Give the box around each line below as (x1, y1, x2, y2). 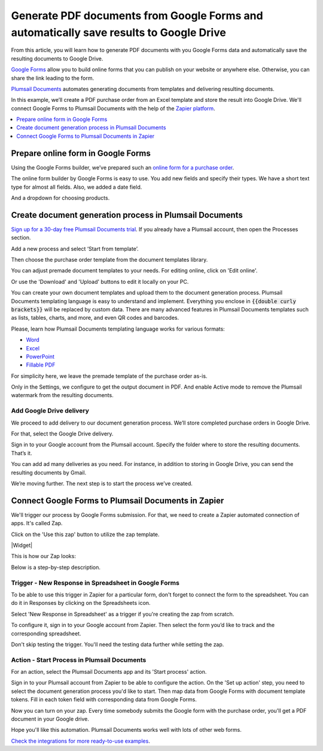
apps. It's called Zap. (11, 520, 63, 527)
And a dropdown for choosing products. (11, 194, 110, 201)
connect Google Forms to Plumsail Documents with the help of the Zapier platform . (11, 105, 215, 112)
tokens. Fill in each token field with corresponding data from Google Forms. (11, 696, 197, 703)
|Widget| (11, 542, 33, 549)
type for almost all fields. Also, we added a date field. (11, 183, 142, 190)
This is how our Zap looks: (11, 553, 76, 560)
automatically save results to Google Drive (11, 26, 227, 39)
